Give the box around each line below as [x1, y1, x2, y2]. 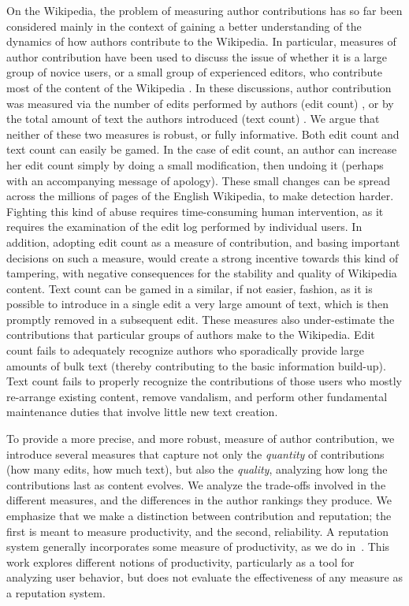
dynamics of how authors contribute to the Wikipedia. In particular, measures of [6, 33, 396, 50]
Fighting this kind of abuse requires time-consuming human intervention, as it [6, 203, 384, 219]
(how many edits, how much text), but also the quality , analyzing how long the [6, 461, 388, 478]
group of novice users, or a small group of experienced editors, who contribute [6, 64, 382, 80]
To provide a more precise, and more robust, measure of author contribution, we [6, 430, 395, 447]
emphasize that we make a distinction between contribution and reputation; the [6, 507, 392, 523]
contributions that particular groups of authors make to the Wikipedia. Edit [6, 326, 375, 343]
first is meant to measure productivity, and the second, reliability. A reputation [6, 522, 389, 539]
